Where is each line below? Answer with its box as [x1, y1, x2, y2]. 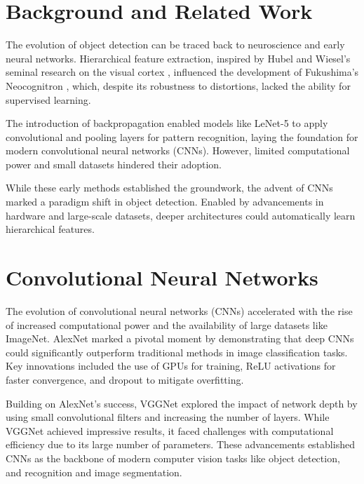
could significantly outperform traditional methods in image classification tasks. [6, 344, 348, 359]
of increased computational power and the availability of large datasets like [6, 317, 328, 332]
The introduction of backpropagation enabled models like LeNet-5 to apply [6, 116, 328, 130]
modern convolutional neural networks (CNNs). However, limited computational [6, 143, 350, 158]
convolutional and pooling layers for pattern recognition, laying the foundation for [6, 129, 358, 144]
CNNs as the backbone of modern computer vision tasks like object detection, [6, 450, 340, 465]
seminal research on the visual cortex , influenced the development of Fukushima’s [6, 65, 359, 79]
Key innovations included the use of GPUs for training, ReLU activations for [6, 358, 336, 373]
